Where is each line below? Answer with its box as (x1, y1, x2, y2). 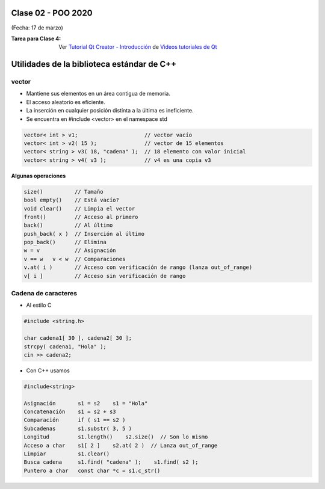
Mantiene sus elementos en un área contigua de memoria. (26, 90, 171, 97)
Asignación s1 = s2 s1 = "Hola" (23, 400, 148, 407)
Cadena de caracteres (11, 289, 78, 298)
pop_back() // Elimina (23, 239, 107, 246)
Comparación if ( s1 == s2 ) (23, 417, 126, 423)
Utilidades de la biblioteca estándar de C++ (11, 59, 177, 69)
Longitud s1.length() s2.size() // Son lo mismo (23, 434, 208, 440)
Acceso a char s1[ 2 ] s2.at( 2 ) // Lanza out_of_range (23, 442, 218, 449)
